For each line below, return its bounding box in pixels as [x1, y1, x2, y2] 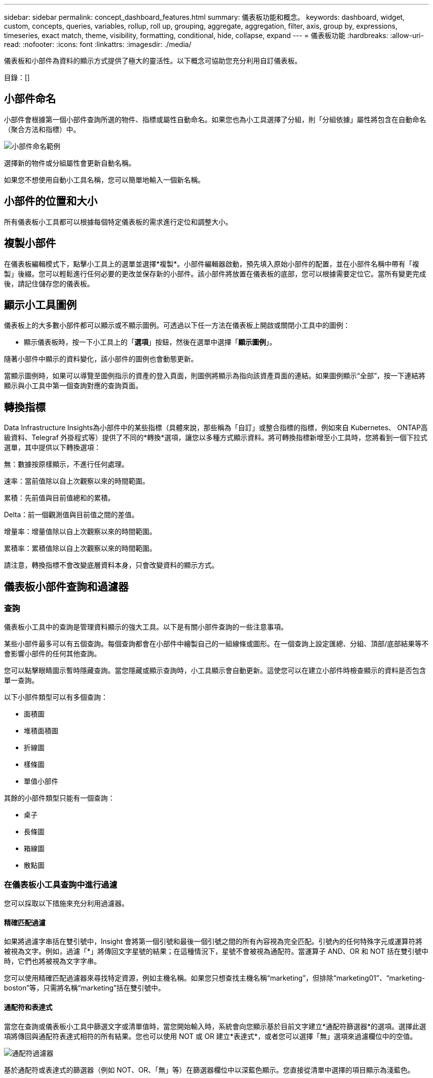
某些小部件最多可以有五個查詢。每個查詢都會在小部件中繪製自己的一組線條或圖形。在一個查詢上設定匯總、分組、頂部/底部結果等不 [4, 639, 429, 648]
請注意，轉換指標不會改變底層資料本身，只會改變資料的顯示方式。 [4, 561, 218, 570]
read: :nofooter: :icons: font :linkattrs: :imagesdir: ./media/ [4, 40, 191, 48]
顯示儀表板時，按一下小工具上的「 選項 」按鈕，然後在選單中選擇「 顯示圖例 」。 [24, 338, 276, 347]
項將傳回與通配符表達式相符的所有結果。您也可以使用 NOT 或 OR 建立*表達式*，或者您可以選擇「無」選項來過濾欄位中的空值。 [4, 1032, 417, 1040]
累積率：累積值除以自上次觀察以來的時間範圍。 [4, 544, 156, 553]
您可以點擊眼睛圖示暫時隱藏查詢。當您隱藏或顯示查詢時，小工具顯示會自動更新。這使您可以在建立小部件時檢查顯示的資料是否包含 [4, 666, 426, 675]
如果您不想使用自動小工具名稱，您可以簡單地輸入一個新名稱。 [4, 175, 205, 184]
